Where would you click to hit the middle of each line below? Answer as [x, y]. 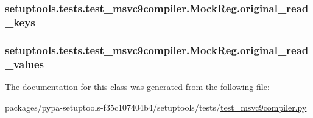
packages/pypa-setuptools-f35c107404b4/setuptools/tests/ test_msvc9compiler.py [156, 107]
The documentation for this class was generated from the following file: [137, 86]
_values [24, 64]
